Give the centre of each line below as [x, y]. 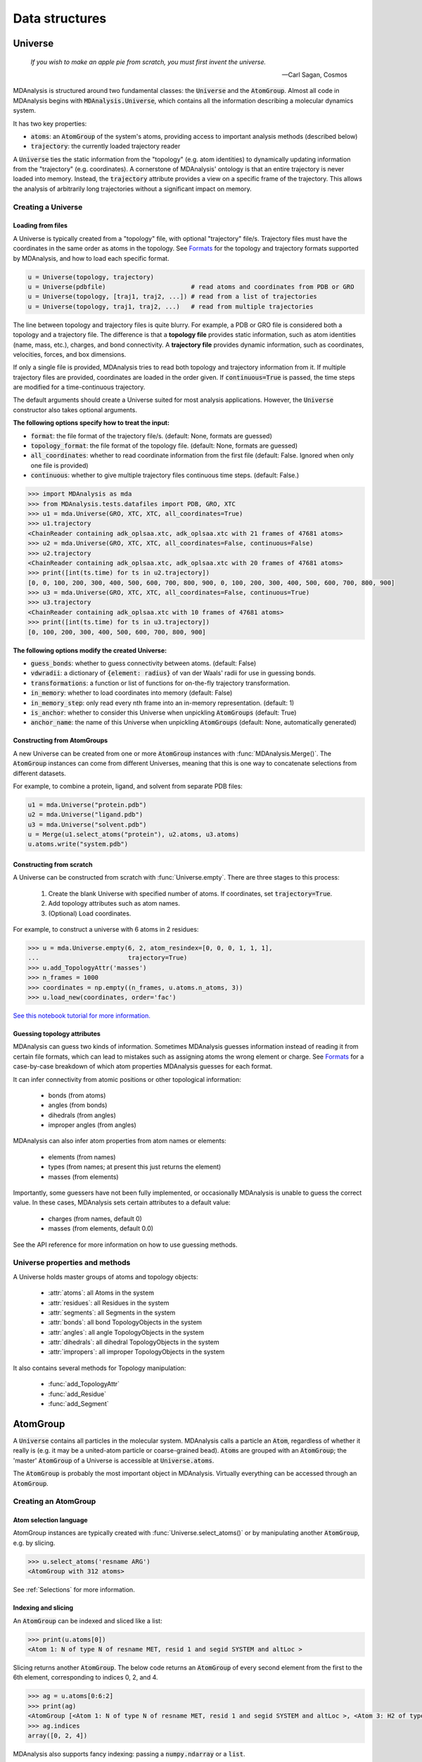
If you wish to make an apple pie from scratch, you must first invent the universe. [148, 62]
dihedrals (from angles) [82, 1115]
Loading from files [40, 226]
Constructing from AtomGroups [60, 741]
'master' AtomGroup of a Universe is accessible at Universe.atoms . [114, 1460]
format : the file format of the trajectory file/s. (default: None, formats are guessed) [151, 436]
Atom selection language [50, 1520]
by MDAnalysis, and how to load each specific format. [91, 258]
